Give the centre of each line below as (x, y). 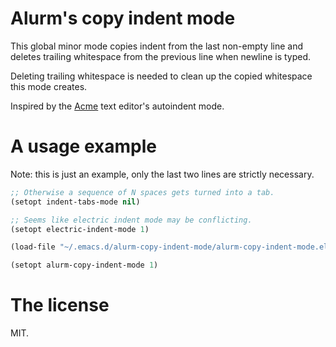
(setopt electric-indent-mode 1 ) (80, 229)
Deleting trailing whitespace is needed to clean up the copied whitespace (161, 76)
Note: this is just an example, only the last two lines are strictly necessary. (162, 174)
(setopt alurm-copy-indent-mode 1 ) (84, 265)
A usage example (83, 146)
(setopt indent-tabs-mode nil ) (75, 202)
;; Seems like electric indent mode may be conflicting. (131, 220)
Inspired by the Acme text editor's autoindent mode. (117, 106)
